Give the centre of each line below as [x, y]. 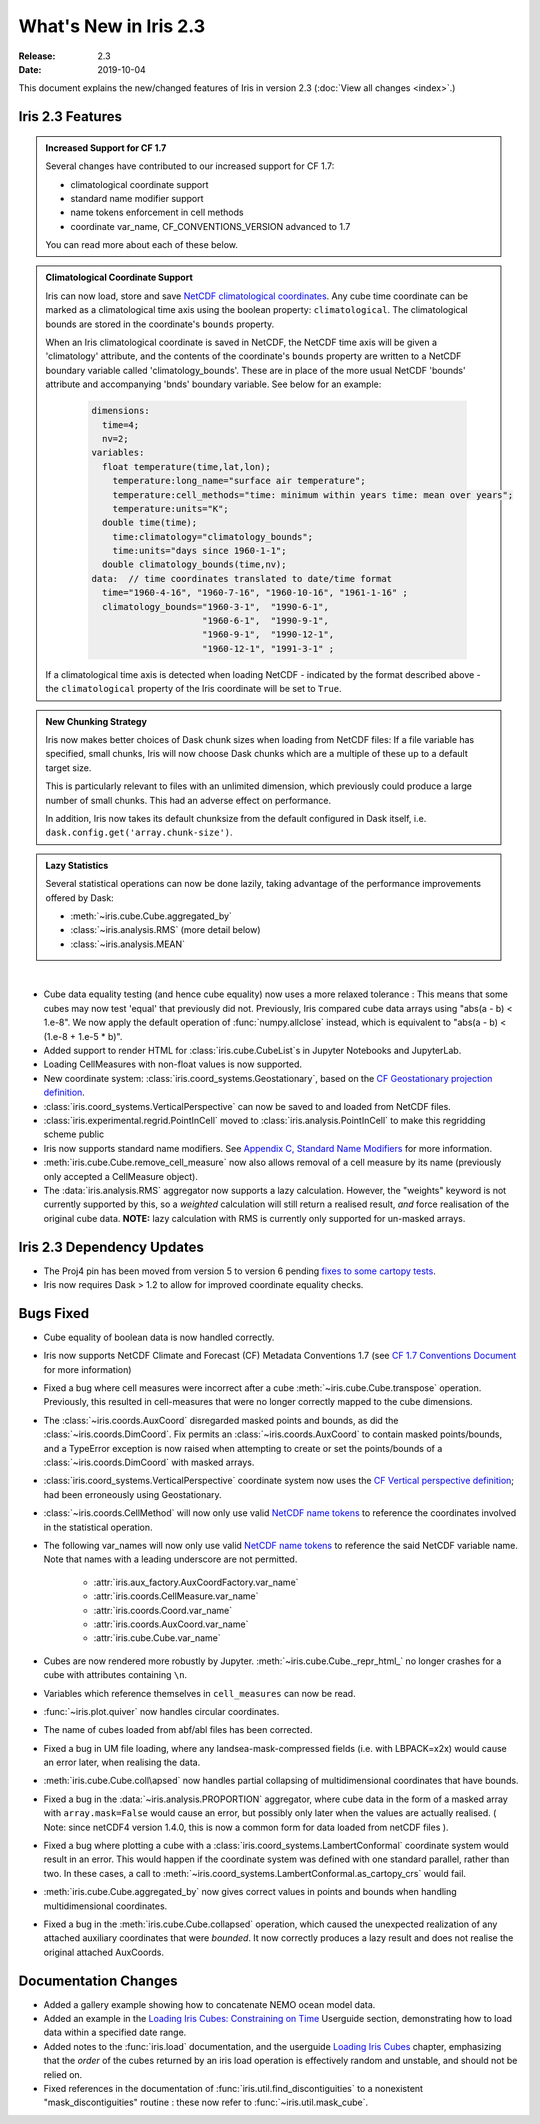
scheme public [74, 1134]
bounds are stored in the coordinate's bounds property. [160, 324]
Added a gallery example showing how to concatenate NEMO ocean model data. [209, 2004]
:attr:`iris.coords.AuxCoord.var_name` [171, 1624]
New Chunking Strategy [96, 721]
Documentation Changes [98, 1980]
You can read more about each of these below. [142, 245]
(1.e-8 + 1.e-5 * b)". [83, 1036]
